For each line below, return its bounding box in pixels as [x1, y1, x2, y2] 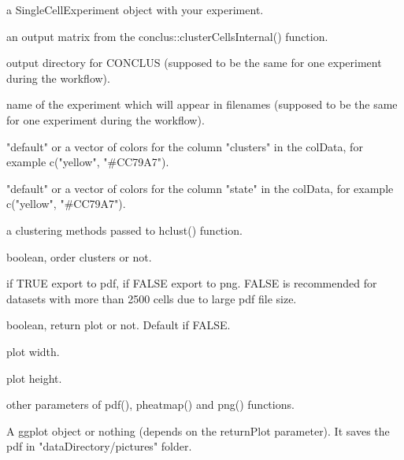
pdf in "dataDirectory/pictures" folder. [6, 438, 192, 454]
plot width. [6, 343, 60, 359]
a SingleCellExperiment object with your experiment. [6, 2, 264, 17]
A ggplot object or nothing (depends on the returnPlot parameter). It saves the [6, 422, 390, 439]
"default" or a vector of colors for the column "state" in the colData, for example [6, 180, 394, 196]
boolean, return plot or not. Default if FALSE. [6, 317, 231, 333]
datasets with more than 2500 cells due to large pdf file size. [6, 290, 297, 306]
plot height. [6, 369, 62, 386]
